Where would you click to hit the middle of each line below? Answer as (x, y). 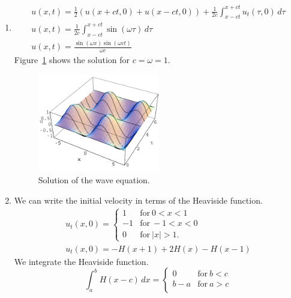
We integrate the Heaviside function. (81, 261)
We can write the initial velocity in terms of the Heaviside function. (138, 200)
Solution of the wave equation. (94, 179)
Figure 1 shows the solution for (72, 59)
